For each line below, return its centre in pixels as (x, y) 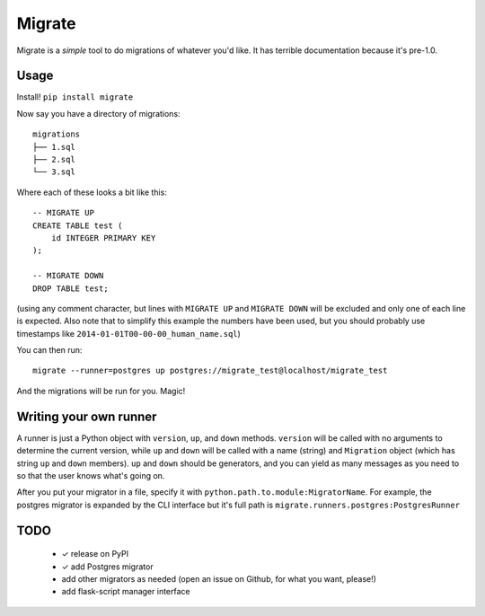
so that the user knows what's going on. (91, 475)
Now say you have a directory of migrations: (98, 113)
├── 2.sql (54, 160)
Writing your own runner (87, 416)
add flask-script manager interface (126, 592)
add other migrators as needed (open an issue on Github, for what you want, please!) (219, 578)
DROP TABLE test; (71, 288)
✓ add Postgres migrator (107, 567)
